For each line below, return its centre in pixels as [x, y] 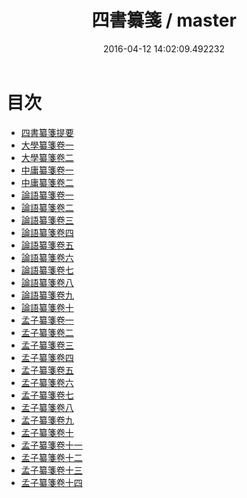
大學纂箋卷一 [47, 145]
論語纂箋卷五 [47, 245]
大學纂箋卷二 [47, 157]
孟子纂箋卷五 [47, 370]
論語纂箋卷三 [47, 220]
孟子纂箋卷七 [47, 395]
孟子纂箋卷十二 [51, 457]
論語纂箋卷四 [47, 232]
